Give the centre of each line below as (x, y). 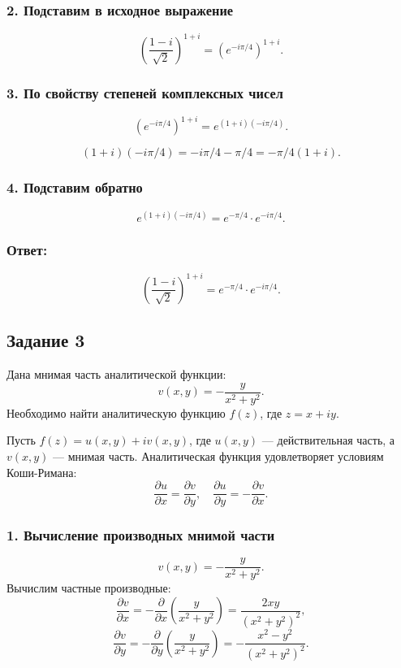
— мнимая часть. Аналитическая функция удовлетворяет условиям (218, 455)
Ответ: (27, 250)
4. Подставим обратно (75, 187)
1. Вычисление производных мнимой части (141, 535)
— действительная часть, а (328, 440)
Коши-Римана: (42, 472)
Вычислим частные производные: (89, 588)
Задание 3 (46, 340)
